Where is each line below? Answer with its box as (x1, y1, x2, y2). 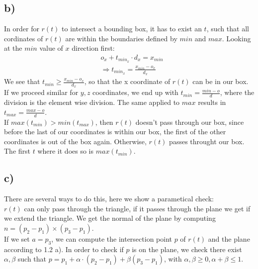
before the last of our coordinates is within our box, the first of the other (4, 126, 226, 137)
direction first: (72, 43, 115, 53)
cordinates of (4, 33, 43, 43)
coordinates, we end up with (92, 87, 178, 97)
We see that (4, 76, 40, 87)
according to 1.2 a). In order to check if (4, 244, 124, 254)
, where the (220, 87, 255, 97)
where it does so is (37, 146, 94, 156)
